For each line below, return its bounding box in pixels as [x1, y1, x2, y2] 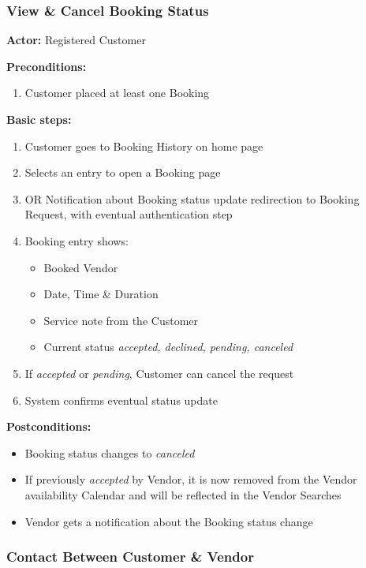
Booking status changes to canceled [24, 444, 195, 461]
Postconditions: [6, 418, 91, 435]
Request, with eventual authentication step [24, 206, 233, 222]
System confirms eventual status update [24, 391, 218, 408]
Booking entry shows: [24, 232, 129, 248]
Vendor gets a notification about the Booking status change [24, 513, 313, 529]
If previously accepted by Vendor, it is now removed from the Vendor [24, 471, 357, 488]
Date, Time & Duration [43, 286, 159, 302]
